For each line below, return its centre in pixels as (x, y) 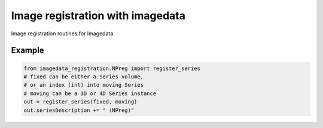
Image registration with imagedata (98, 16)
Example (28, 51)
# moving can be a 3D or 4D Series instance (90, 93)
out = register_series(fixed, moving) (80, 102)
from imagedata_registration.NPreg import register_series (112, 68)
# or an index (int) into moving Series (83, 85)
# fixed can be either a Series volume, (83, 77)
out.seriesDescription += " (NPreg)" (79, 110)
